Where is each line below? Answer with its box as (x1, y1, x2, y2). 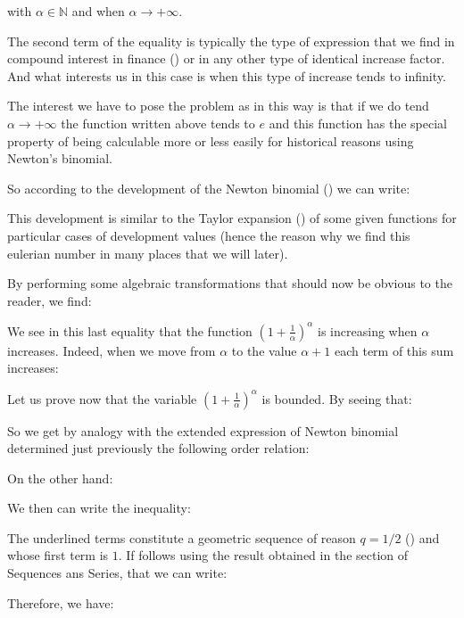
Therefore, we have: (7, 593, 114, 612)
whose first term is (7, 546, 109, 564)
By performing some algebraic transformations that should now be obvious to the (7, 274, 452, 293)
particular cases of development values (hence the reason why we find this (7, 226, 410, 244)
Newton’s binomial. (7, 149, 112, 168)
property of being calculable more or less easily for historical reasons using (7, 131, 414, 150)
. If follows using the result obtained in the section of (118, 546, 409, 564)
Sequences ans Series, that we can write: (7, 564, 228, 582)
